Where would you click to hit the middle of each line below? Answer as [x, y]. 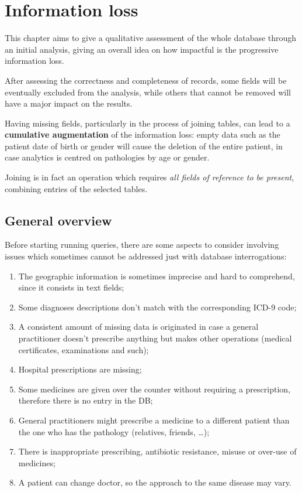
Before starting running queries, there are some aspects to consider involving [142, 245]
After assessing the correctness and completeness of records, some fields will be [146, 80]
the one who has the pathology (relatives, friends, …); [114, 431]
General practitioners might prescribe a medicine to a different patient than [154, 420]
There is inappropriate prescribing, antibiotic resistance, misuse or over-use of [157, 451]
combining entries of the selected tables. [76, 188]
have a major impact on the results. [69, 103]
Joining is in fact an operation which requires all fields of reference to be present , [150, 177]
